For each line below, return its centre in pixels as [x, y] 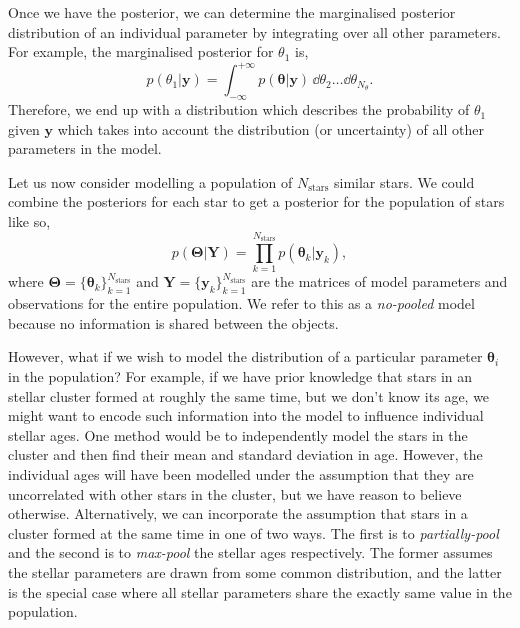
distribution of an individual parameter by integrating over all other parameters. [254, 31]
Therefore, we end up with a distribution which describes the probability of [239, 109]
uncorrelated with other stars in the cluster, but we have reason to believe [235, 493]
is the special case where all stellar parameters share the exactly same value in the [260, 591]
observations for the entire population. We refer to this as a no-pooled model [241, 303]
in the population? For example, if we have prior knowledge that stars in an [240, 375]
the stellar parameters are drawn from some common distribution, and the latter [255, 571]
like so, [29, 221]
